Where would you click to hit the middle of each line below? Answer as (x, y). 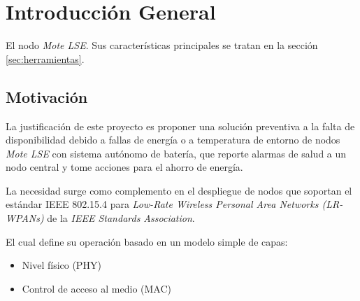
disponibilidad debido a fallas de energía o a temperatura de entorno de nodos (173, 140)
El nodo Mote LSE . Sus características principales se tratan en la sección (162, 45)
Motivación (47, 96)
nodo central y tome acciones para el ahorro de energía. (124, 167)
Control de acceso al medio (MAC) (96, 288)
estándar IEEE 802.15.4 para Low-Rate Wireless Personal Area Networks (162, 204)
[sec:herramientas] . (45, 58)
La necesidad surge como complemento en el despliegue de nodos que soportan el (179, 190)
